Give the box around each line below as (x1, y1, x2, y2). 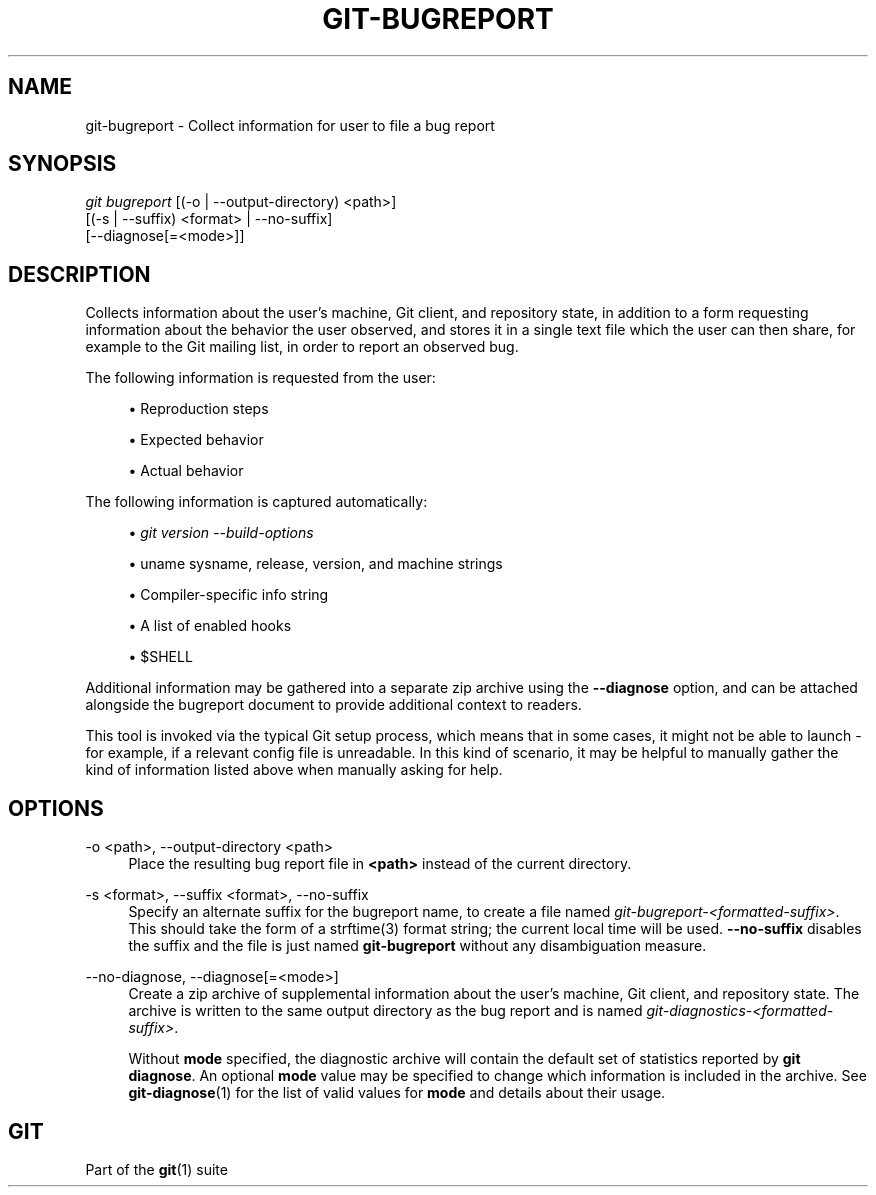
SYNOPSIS (8, 151, 117, 177)
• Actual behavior (128, 462, 244, 480)
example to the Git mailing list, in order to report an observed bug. (85, 338, 519, 356)
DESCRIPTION (8, 261, 151, 287)
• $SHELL (128, 648, 193, 666)
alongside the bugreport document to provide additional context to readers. (85, 696, 582, 714)
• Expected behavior (128, 431, 264, 449)
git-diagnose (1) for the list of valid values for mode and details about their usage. (128, 1084, 666, 1102)
